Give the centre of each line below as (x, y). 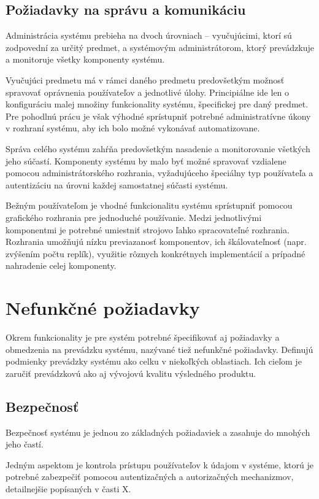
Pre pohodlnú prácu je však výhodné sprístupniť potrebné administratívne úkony (158, 116)
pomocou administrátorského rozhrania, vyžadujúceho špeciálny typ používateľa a (159, 173)
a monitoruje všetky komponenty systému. (85, 59)
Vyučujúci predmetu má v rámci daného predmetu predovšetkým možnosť (145, 79)
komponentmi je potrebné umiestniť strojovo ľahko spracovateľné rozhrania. (148, 229)
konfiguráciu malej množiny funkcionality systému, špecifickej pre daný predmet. (157, 104)
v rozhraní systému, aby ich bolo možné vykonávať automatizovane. (133, 128)
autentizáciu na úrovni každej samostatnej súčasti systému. (117, 184)
